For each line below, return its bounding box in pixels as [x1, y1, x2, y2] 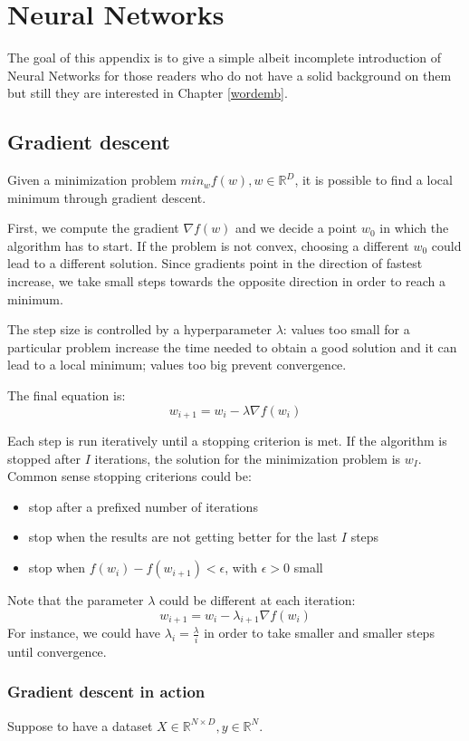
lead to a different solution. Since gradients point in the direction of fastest [7, 254, 423, 273]
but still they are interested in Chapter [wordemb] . [7, 83, 288, 102]
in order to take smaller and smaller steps [204, 623, 435, 642]
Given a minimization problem [7, 170, 177, 189]
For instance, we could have [7, 623, 161, 642]
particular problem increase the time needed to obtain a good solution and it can [7, 337, 457, 356]
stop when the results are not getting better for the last [28, 527, 338, 546]
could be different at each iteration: [159, 591, 356, 610]
